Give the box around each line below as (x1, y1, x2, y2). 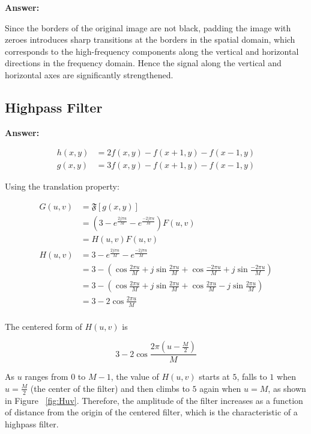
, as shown (268, 382, 306, 394)
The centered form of (5, 320, 82, 332)
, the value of (110, 370, 159, 383)
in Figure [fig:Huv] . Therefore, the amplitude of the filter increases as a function (5, 394, 303, 406)
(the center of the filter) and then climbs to (30, 382, 190, 394)
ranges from (25, 370, 68, 383)
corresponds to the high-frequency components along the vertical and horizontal (5, 45, 299, 57)
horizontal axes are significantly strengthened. (5, 68, 174, 81)
